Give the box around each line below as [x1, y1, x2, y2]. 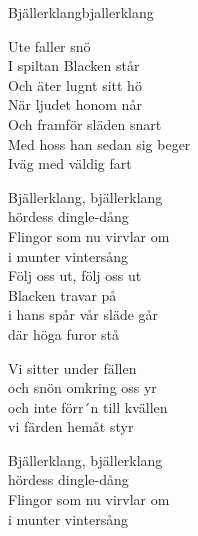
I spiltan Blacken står [8, 55, 140, 76]
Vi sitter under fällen [8, 357, 137, 378]
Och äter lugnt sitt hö [8, 74, 142, 95]
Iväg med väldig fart [8, 153, 132, 174]
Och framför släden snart [8, 113, 162, 134]
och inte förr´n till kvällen [8, 396, 168, 417]
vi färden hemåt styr [8, 416, 134, 437]
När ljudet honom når [8, 94, 142, 115]
